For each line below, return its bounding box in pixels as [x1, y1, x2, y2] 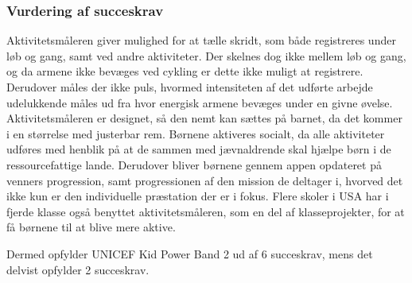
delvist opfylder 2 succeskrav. [6, 261, 150, 277]
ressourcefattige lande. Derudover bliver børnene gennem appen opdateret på [6, 156, 382, 173]
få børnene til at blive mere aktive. [6, 219, 176, 235]
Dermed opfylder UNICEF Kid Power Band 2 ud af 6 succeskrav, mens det [6, 245, 373, 262]
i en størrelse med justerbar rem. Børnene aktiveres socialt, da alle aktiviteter [6, 125, 385, 141]
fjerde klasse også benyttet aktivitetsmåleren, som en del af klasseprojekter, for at [6, 203, 405, 219]
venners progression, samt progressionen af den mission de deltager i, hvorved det [6, 172, 403, 188]
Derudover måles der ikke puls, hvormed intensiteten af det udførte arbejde [6, 79, 373, 95]
